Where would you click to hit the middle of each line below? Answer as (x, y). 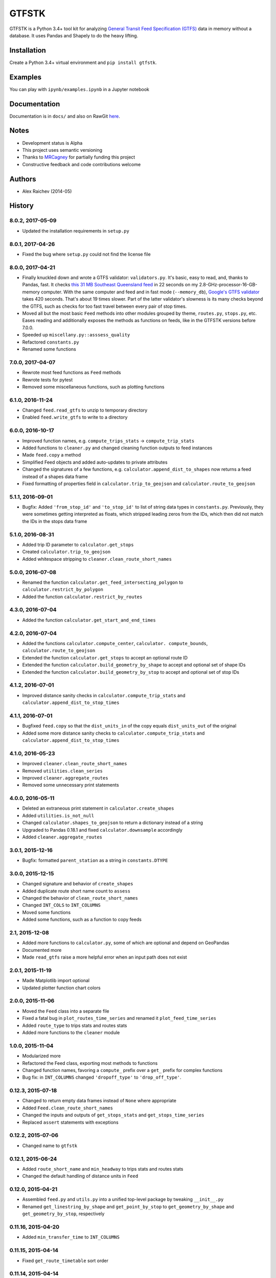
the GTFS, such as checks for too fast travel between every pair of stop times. (105, 306)
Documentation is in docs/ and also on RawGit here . (65, 116)
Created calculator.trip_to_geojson (66, 552)
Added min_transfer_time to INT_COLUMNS (71, 1237)
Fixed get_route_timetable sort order (65, 1261)
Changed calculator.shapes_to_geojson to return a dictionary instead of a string (113, 823)
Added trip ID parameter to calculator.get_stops (78, 544)
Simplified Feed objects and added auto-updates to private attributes (95, 462)
